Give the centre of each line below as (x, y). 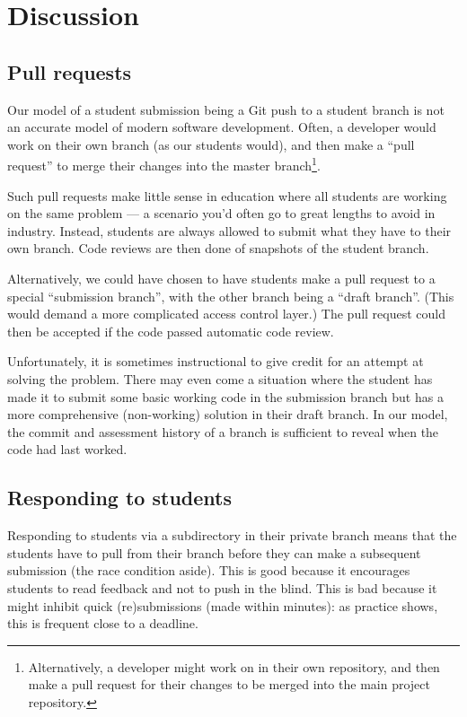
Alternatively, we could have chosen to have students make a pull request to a (221, 278)
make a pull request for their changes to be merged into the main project (229, 684)
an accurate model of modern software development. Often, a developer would (222, 127)
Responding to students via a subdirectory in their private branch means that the (232, 535)
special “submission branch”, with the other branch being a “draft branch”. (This (231, 296)
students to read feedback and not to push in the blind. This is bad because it (222, 587)
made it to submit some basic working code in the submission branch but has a (225, 396)
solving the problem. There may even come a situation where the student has (220, 378)
